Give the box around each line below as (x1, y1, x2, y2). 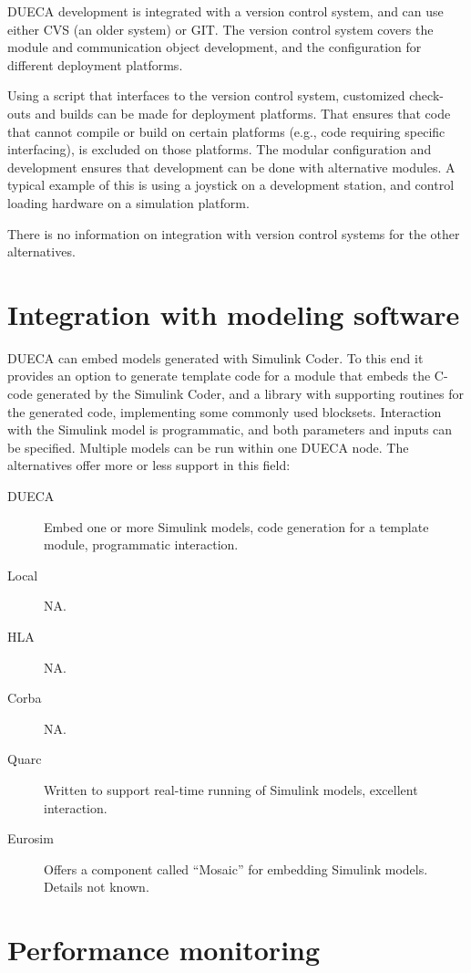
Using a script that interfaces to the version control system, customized (7, 86, 405, 105)
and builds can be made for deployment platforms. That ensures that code (35, 103, 451, 122)
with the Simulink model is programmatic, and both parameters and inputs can (7, 420, 453, 439)
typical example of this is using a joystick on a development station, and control (7, 175, 455, 194)
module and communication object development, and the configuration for (7, 37, 422, 57)
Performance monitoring (7, 931, 321, 968)
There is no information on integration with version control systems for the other (7, 224, 460, 243)
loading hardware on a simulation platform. (7, 193, 250, 212)
